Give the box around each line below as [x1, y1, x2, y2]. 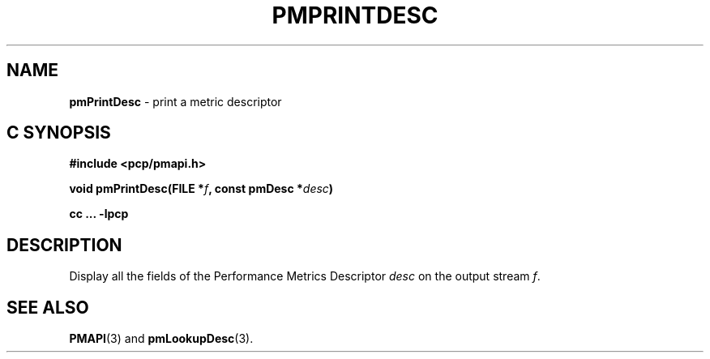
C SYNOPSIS [6, 122, 111, 143]
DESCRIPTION [6, 234, 122, 255]
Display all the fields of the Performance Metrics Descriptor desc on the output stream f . [69, 269, 541, 284]
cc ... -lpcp [69, 207, 129, 221]
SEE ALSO [6, 297, 89, 318]
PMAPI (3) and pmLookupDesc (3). [69, 331, 254, 346]
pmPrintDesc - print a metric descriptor [69, 94, 282, 109]
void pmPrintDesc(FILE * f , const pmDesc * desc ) [69, 182, 334, 196]
